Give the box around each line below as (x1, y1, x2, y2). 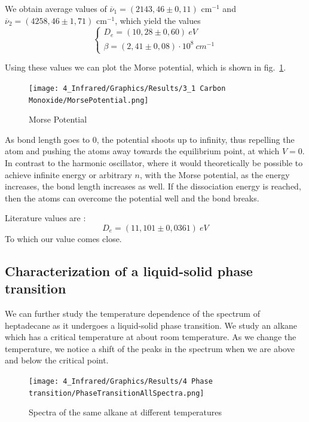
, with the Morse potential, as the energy (140, 168, 290, 181)
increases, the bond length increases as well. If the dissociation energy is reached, (5, 180, 301, 192)
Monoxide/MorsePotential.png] (29, 96, 149, 105)
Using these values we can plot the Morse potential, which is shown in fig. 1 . (5, 61, 286, 74)
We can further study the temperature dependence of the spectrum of (5, 307, 260, 320)
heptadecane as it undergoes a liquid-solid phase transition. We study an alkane (5, 319, 298, 331)
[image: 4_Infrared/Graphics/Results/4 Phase (29, 377, 213, 386)
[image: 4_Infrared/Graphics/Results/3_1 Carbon (29, 84, 226, 93)
